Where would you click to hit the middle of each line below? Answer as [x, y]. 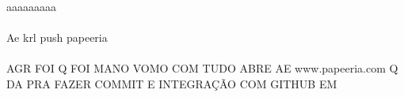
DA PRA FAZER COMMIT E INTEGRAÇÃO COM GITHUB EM [172, 83]
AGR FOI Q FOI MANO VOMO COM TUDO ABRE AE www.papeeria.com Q [202, 67]
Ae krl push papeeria [57, 37]
